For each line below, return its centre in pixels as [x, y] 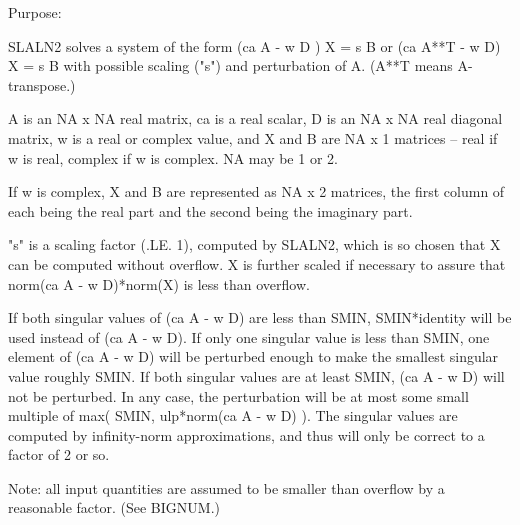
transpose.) [42, 84]
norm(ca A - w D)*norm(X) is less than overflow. [159, 283]
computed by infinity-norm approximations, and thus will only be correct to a [246, 434]
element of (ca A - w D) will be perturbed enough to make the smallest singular [253, 356]
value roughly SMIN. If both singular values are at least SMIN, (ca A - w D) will [256, 375]
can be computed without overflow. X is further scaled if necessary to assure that [257, 263]
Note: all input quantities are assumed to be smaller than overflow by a [226, 487]
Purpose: [35, 12]
